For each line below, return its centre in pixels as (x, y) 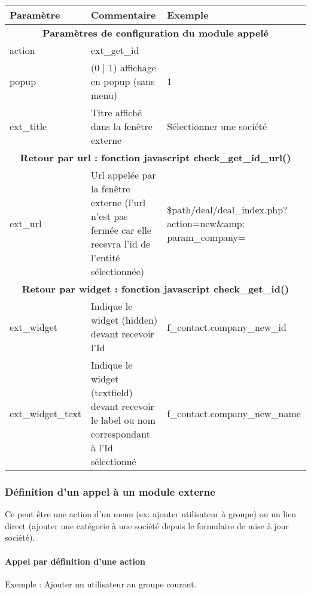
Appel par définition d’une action (75, 561)
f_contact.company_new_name (234, 413)
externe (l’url (118, 202)
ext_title (28, 126)
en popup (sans (123, 81)
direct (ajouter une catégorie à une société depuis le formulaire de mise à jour (147, 525)
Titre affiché (116, 112)
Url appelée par (124, 175)
